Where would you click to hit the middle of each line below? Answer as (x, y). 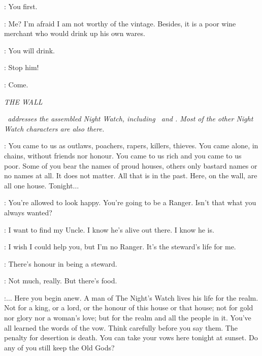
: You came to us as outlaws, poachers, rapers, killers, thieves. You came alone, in (131, 145)
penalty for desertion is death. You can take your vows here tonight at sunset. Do (131, 337)
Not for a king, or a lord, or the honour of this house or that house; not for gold (129, 308)
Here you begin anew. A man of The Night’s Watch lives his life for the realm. (136, 297)
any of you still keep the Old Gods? (59, 347)
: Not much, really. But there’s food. (61, 281)
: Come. (16, 84)
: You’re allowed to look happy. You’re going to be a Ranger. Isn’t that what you (130, 202)
